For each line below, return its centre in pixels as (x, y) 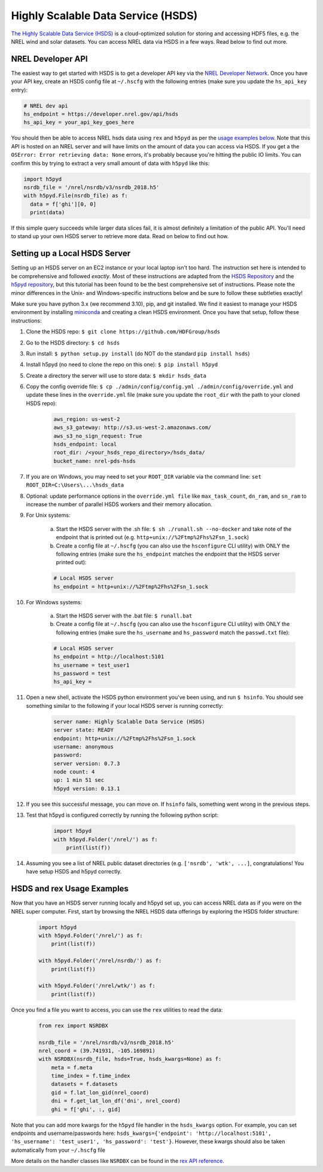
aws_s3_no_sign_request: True (98, 436)
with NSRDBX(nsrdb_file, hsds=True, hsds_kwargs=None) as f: (130, 1059)
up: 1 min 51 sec (79, 780)
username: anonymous (83, 747)
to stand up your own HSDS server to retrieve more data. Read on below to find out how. (120, 236)
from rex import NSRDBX (74, 1025)
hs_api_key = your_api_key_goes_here (79, 122)
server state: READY (83, 730)
